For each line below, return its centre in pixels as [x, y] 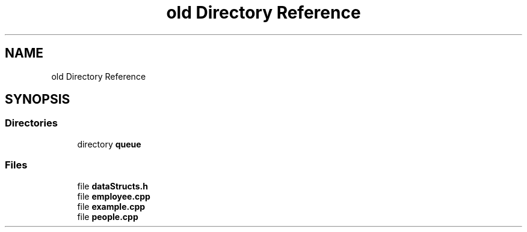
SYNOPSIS [38, 100]
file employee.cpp [114, 196]
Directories [31, 123]
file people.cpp [108, 216]
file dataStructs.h [112, 186]
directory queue [109, 144]
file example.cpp [111, 206]
